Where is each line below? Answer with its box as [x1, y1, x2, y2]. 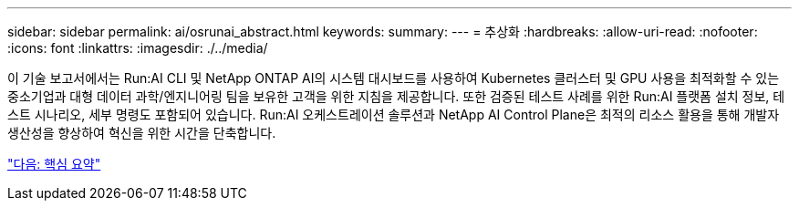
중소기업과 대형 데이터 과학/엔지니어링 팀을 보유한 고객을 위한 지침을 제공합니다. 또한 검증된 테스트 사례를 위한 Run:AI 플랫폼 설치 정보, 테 [7, 88, 785, 104]
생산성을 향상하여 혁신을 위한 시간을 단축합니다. [7, 125, 276, 140]
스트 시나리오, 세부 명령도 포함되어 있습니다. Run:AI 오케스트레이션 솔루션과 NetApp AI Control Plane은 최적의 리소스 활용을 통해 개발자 [7, 107, 780, 122]
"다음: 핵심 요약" [7, 156, 101, 172]
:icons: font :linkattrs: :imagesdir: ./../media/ [7, 40, 268, 56]
